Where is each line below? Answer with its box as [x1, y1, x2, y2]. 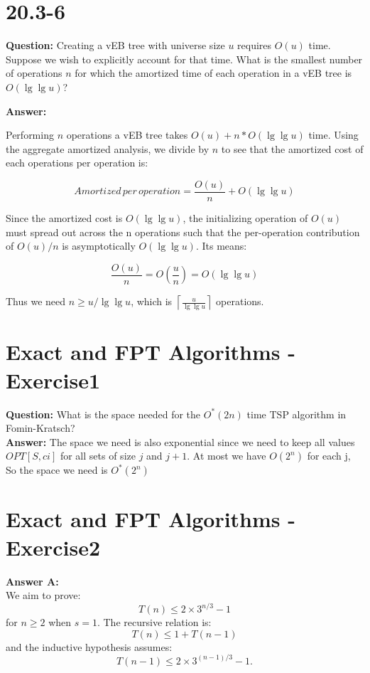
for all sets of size [60, 448, 136, 463]
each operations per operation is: [6, 155, 148, 170]
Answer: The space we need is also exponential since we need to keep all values [6, 434, 355, 449]
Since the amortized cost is [6, 210, 123, 225]
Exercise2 [6, 532, 101, 561]
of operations [6, 65, 62, 80]
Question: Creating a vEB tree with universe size [6, 38, 225, 53]
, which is [131, 294, 173, 309]
